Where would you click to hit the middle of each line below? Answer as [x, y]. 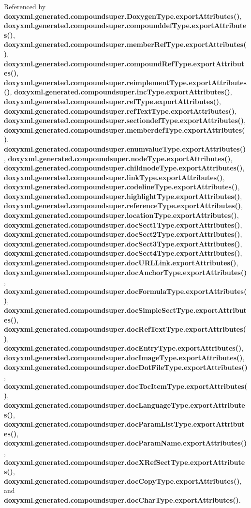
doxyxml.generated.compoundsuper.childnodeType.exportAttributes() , [124, 168]
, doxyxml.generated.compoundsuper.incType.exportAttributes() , [121, 92]
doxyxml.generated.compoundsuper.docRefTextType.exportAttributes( [125, 329]
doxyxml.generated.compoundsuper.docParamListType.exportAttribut [124, 424]
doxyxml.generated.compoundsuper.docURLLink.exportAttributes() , [121, 263]
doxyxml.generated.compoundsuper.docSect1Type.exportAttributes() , [123, 224]
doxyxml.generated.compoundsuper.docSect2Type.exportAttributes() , [123, 234]
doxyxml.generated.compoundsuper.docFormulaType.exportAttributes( [125, 291]
